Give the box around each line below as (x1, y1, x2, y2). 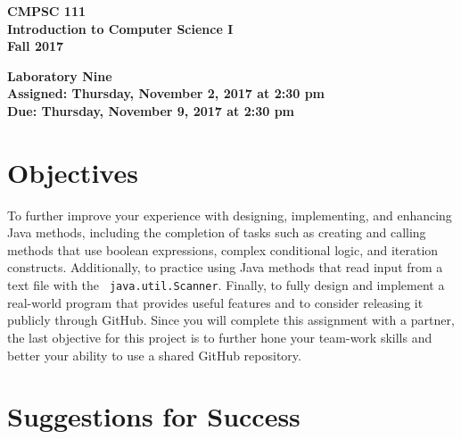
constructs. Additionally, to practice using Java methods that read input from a (7, 258, 443, 277)
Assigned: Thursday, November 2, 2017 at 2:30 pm (7, 84, 325, 103)
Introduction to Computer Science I (7, 19, 234, 37)
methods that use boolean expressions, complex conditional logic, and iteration (7, 240, 439, 259)
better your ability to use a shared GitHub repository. (7, 345, 301, 364)
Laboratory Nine (7, 66, 112, 85)
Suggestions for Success (7, 398, 300, 435)
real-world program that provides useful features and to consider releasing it (7, 293, 424, 311)
